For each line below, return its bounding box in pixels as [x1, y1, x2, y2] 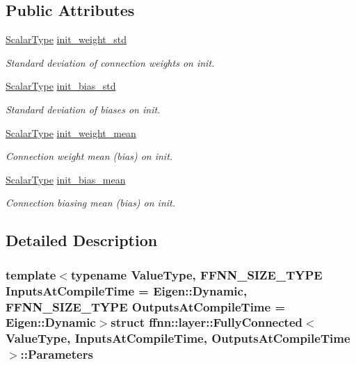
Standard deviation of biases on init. [6, 102, 161, 116]
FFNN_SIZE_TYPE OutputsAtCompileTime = [6, 298, 286, 315]
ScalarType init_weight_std [6, 32, 127, 47]
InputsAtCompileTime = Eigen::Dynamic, [6, 282, 248, 299]
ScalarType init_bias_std [6, 79, 116, 93]
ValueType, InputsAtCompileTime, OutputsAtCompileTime [6, 330, 350, 347]
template [6, 266, 56, 283]
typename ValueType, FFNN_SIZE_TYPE [70, 266, 323, 283]
